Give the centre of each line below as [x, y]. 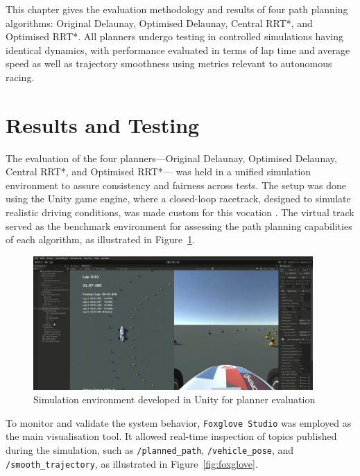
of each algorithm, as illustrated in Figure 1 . [101, 239]
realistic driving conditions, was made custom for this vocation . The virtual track [180, 212]
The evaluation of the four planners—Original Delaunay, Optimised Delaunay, [171, 158]
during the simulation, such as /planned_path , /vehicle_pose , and [150, 450]
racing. [20, 77]
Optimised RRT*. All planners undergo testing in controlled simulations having [175, 36]
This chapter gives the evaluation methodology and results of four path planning [177, 9]
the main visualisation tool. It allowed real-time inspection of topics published [171, 436]
